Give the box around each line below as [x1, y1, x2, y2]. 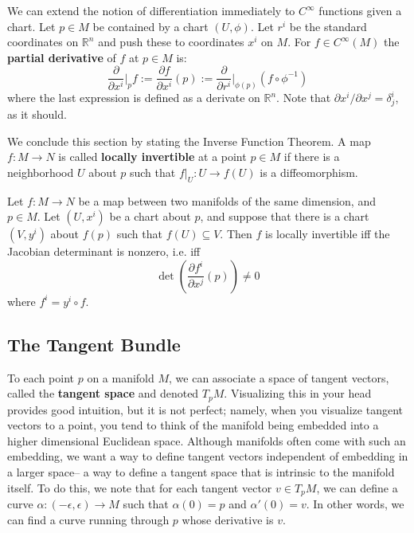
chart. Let [7, 18, 56, 34]
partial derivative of [7, 49, 116, 65]
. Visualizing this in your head [224, 385, 372, 402]
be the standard [289, 18, 367, 34]
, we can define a [316, 479, 398, 496]
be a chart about [109, 208, 191, 225]
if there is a [283, 148, 340, 165]
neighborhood [7, 163, 74, 180]
